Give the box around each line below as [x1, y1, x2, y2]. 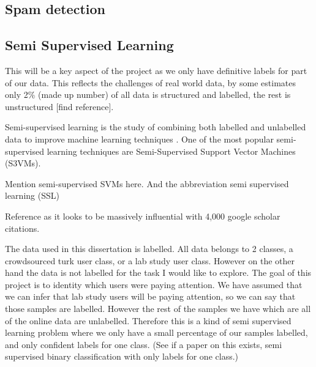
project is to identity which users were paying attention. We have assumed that [5, 278, 303, 291]
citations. [5, 221, 40, 234]
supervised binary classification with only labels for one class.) [5, 350, 239, 363]
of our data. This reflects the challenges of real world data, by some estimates [5, 76, 296, 89]
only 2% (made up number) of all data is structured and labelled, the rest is [5, 88, 291, 101]
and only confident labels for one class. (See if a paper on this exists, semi [5, 338, 282, 350]
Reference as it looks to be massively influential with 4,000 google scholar [5, 209, 280, 222]
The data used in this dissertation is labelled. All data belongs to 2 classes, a [5, 242, 293, 255]
